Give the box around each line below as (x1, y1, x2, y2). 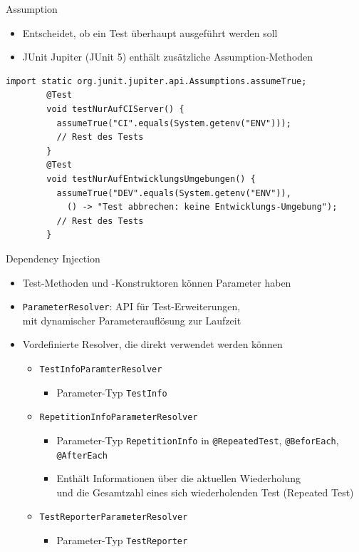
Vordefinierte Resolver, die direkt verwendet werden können (22, 337, 283, 352)
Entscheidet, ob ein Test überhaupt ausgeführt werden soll (22, 25, 278, 40)
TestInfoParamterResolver (39, 364, 162, 374)
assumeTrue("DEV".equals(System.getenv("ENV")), (56, 188, 291, 198)
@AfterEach (56, 450, 108, 461)
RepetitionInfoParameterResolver (39, 412, 198, 423)
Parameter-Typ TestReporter (56, 533, 188, 548)
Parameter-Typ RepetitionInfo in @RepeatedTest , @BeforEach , (56, 432, 339, 447)
